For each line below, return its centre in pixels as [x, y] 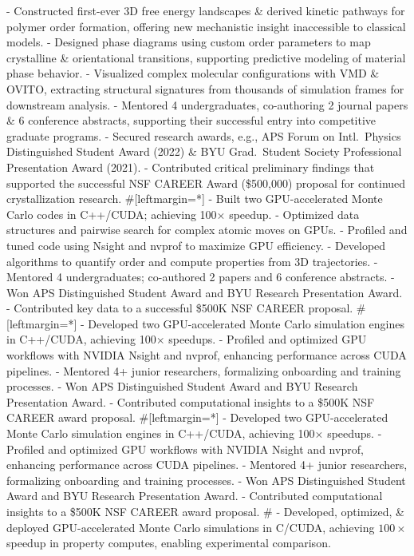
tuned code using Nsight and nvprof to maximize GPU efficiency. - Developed [196, 245]
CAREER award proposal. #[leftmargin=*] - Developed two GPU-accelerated [197, 417]
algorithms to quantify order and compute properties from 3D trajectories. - [192, 261]
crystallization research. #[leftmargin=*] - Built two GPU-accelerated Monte [195, 199]
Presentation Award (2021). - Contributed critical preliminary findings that [191, 167]
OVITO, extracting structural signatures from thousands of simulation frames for [205, 88]
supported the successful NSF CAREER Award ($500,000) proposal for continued [206, 183]
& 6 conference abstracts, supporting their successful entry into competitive [191, 120]
